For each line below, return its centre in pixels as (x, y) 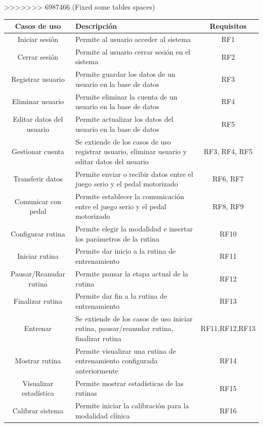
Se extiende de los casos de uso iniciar (134, 318)
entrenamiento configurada (116, 361)
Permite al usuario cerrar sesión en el (133, 51)
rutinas (86, 393)
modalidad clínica (102, 415)
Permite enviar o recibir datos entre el (134, 174)
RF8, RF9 (228, 206)
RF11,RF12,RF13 (228, 328)
